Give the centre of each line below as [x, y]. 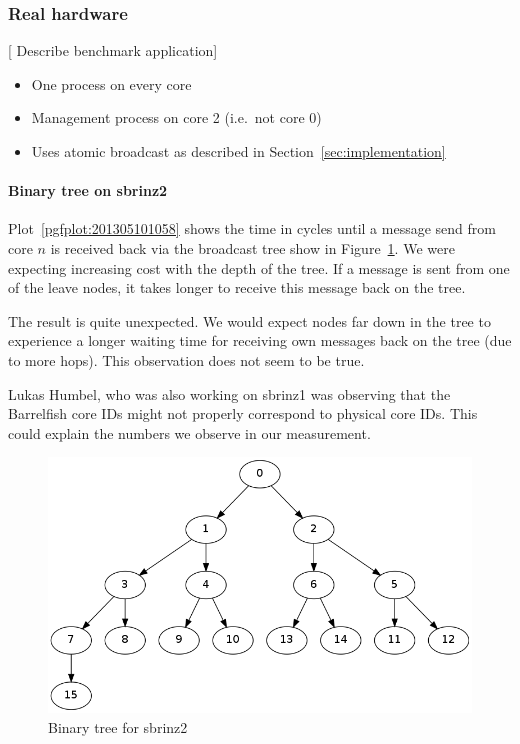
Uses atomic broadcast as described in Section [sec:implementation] [238, 151]
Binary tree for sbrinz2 [118, 727]
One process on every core [111, 83]
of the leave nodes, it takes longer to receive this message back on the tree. [237, 287]
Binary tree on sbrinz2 [88, 190]
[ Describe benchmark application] [113, 50]
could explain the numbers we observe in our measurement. [189, 432]
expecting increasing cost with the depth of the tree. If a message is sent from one [259, 267]
